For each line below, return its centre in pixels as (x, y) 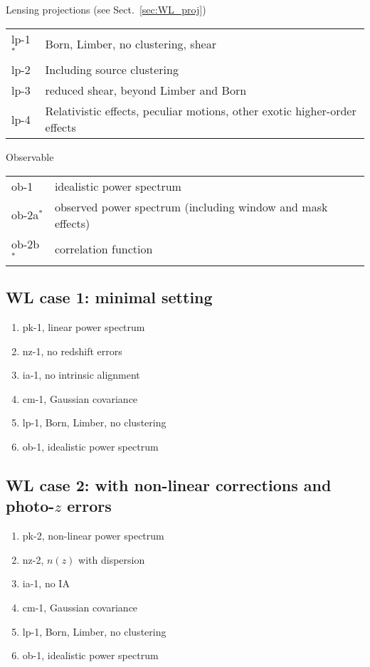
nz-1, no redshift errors (72, 351)
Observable (30, 157)
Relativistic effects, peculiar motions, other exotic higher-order (201, 111)
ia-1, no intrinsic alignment (81, 375)
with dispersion (112, 559)
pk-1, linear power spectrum (84, 326)
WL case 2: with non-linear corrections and (169, 484)
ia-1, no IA (46, 583)
